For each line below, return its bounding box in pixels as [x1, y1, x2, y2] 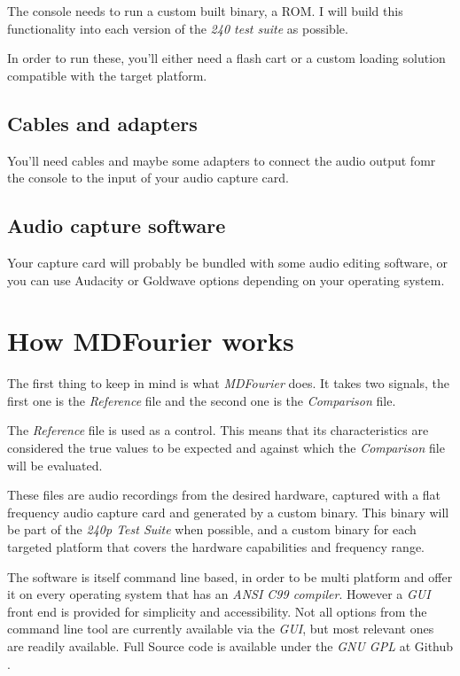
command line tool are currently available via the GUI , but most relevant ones [7, 619, 434, 638]
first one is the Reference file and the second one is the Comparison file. [7, 391, 396, 409]
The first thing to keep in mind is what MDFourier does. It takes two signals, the [7, 374, 450, 392]
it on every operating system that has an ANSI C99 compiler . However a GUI [7, 585, 431, 603]
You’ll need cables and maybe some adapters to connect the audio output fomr [7, 151, 436, 169]
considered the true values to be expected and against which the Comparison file [7, 439, 445, 457]
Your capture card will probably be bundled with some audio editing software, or [7, 253, 448, 271]
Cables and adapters [7, 109, 198, 136]
